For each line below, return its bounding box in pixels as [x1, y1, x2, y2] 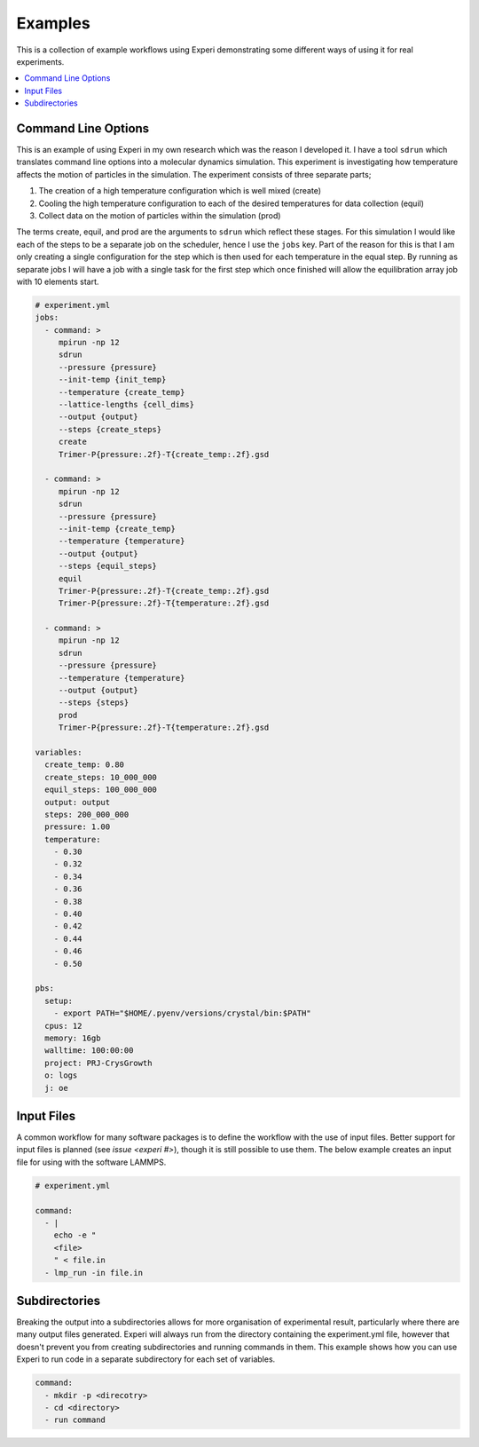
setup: [44, 995, 74, 1006]
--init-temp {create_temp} [58, 524, 177, 534]
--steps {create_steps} [58, 424, 162, 434]
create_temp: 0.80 [44, 760, 124, 770]
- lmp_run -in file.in [44, 1268, 144, 1277]
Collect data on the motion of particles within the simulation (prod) [38, 210, 281, 221]
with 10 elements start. [16, 276, 99, 287]
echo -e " [53, 1230, 97, 1240]
